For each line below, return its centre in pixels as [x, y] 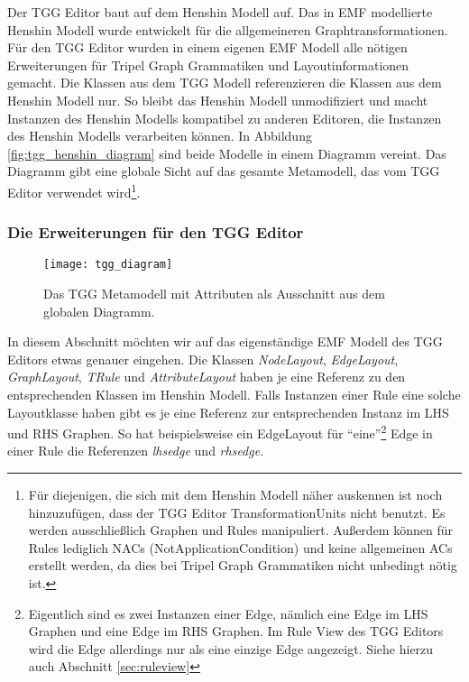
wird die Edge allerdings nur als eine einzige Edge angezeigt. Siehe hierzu [231, 648]
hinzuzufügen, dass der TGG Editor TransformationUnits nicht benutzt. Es [237, 512]
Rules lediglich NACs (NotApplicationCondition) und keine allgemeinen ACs [240, 547]
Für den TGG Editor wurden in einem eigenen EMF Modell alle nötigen [207, 47]
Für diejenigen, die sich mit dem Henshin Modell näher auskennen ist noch [235, 495]
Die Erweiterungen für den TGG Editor [156, 232]
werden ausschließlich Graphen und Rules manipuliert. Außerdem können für [240, 530]
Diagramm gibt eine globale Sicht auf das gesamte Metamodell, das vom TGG [224, 171]
